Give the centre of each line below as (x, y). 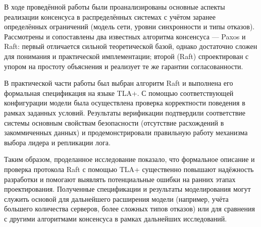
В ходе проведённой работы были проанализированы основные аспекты (115, 7)
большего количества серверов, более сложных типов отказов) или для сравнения (129, 209)
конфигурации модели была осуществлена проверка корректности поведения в (125, 103)
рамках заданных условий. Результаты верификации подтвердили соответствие (125, 112)
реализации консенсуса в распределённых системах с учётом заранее (110, 16)
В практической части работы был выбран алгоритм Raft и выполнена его (119, 83)
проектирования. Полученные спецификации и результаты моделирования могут (127, 189)
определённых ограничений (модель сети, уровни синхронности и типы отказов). (129, 26)
